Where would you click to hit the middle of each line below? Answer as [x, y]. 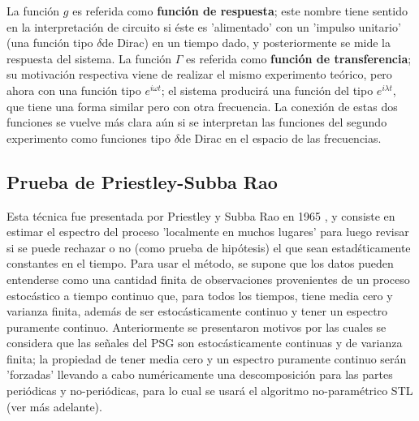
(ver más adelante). [54, 406]
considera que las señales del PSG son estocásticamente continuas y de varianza [205, 343]
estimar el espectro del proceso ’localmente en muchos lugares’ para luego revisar [208, 232]
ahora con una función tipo [74, 90]
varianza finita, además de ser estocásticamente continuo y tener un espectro [197, 311]
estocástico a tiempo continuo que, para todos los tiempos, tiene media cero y [200, 295]
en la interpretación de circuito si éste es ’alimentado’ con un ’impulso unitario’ [204, 26]
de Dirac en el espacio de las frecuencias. [280, 137]
